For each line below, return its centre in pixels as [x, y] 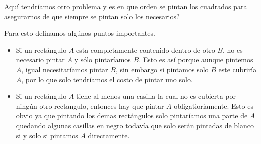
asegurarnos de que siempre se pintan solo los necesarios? [92, 16]
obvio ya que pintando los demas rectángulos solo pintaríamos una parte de [132, 116]
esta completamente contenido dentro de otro [146, 49]
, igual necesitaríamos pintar [65, 69]
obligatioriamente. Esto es [214, 106]
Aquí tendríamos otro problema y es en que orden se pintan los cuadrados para [126, 6]
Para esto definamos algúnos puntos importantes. [80, 33]
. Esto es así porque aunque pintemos [196, 59]
